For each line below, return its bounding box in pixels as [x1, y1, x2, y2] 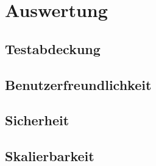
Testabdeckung [5, 39, 101, 58]
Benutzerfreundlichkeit [5, 75, 152, 94]
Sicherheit [5, 111, 69, 130]
